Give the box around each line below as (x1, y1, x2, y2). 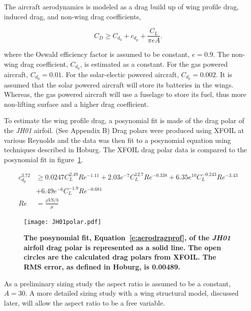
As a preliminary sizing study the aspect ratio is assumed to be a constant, (4, 278, 231, 288)
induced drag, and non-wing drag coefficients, (4, 11, 141, 21)
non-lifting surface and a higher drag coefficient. (4, 98, 149, 109)
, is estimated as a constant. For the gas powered (80, 58, 228, 69)
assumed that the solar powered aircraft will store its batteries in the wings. (4, 79, 234, 89)
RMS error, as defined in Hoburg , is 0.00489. (24, 262, 180, 271)
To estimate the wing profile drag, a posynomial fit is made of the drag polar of (4, 115, 245, 126)
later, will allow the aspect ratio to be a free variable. (4, 297, 165, 308)
